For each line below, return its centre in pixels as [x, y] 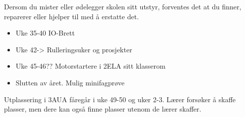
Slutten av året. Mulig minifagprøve [70, 82]
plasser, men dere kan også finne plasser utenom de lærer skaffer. [103, 109]
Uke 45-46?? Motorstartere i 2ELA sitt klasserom [91, 66]
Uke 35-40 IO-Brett [45, 33]
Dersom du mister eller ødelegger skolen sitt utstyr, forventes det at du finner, [123, 6]
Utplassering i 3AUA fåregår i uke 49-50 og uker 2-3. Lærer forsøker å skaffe [120, 99]
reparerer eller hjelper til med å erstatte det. [71, 16]
